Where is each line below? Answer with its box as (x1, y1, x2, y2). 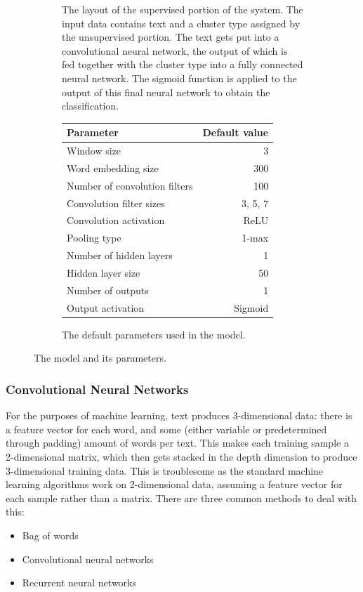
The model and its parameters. (34, 350, 166, 365)
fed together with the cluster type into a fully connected (62, 57, 303, 72)
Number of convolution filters (67, 178, 193, 192)
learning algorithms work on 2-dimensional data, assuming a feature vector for (6, 477, 343, 492)
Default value (202, 125, 269, 140)
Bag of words (22, 527, 79, 542)
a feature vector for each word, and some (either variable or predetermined (6, 421, 327, 436)
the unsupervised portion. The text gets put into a (62, 29, 279, 44)
